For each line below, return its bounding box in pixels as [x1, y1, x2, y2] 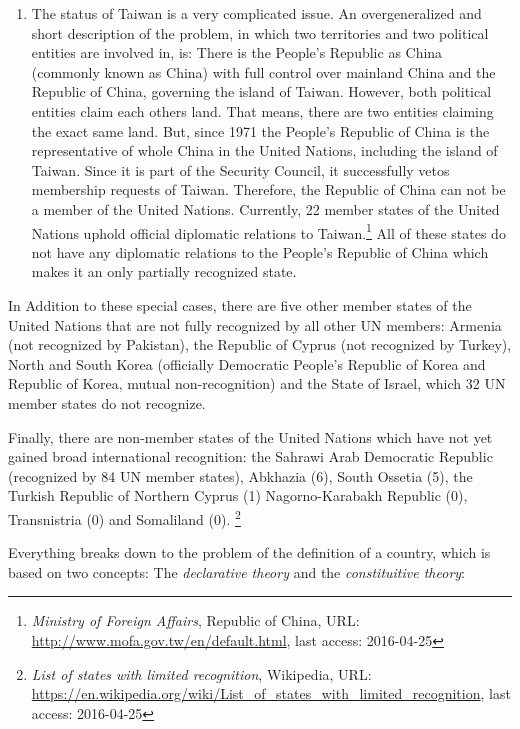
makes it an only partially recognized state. [31, 261, 297, 282]
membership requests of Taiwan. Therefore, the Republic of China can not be [31, 179, 506, 200]
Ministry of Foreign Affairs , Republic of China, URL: [31, 610, 360, 631]
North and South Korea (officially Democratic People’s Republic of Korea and [8, 353, 486, 374]
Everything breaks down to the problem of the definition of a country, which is [8, 542, 491, 563]
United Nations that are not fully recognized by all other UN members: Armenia [8, 314, 502, 335]
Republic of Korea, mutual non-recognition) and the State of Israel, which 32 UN [8, 373, 506, 394]
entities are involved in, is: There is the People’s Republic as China [31, 42, 443, 63]
